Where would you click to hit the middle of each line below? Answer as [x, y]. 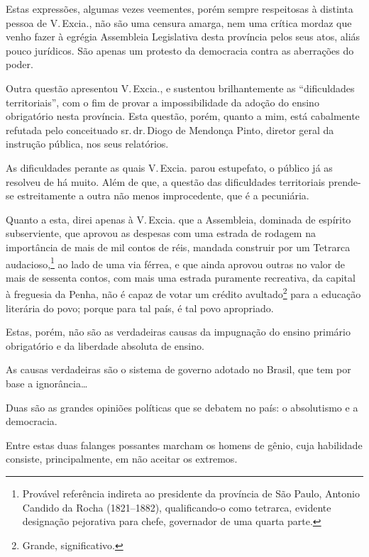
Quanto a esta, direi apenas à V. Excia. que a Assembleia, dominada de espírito [178, 219]
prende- [345, 181]
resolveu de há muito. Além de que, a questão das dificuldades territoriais [166, 181]
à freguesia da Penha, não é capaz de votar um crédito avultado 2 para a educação [183, 293]
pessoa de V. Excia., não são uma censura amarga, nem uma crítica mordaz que [179, 22]
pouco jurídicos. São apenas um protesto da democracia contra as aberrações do [180, 50]
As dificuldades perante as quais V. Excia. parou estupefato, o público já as [169, 167]
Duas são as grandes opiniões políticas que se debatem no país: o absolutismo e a [182, 407]
